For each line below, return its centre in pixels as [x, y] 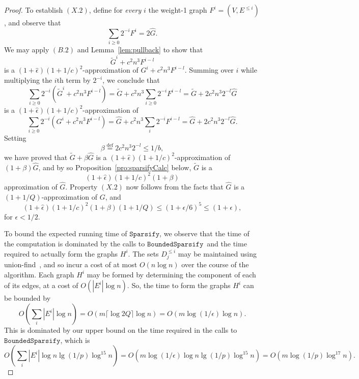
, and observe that [33, 22]
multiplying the [28, 80]
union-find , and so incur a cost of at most [71, 264]
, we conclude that [131, 80]
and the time [227, 243]
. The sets [143, 253]
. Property [81, 187]
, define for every [115, 10]
